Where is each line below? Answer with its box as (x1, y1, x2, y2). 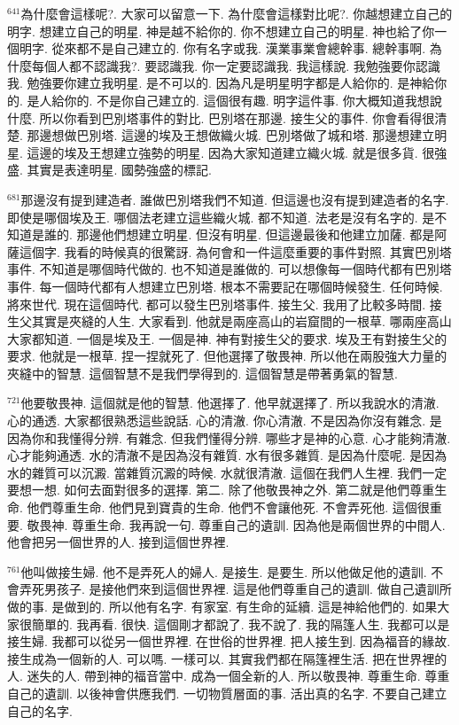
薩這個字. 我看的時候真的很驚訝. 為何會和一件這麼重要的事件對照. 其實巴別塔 (7, 242, 452, 261)
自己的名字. (7, 701, 73, 720)
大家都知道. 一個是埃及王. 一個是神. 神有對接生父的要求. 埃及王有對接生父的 (7, 329, 447, 347)
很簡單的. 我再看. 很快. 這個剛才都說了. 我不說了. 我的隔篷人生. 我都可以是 (19, 614, 450, 633)
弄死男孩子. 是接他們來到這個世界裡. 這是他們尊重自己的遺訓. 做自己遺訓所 (19, 580, 452, 598)
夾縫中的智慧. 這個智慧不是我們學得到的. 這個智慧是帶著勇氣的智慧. (7, 363, 398, 382)
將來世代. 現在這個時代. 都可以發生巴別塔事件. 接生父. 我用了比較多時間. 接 (7, 294, 442, 313)
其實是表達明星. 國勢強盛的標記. (27, 160, 212, 179)
